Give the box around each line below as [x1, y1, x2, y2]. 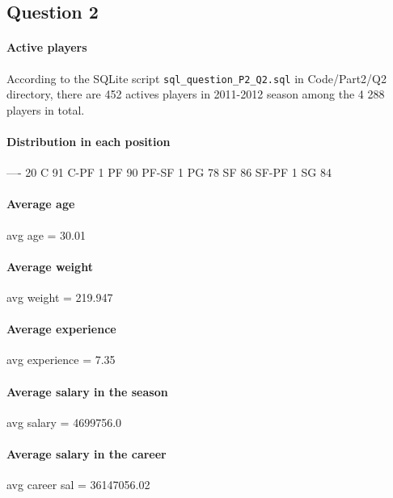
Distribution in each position [6, 133, 171, 150]
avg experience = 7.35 [6, 351, 116, 368]
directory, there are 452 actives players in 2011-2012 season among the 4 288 [6, 86, 385, 103]
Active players [6, 39, 87, 56]
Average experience [6, 320, 116, 337]
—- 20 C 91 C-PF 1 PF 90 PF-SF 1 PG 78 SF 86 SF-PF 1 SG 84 [6, 164, 332, 181]
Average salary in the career [6, 445, 167, 462]
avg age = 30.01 [6, 226, 86, 243]
